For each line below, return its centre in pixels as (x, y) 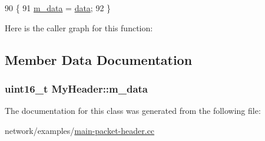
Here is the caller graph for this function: (79, 27)
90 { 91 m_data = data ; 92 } (58, 8)
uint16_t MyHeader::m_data (77, 88)
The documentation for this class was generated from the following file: (133, 111)
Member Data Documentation (99, 59)
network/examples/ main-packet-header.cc (80, 130)
